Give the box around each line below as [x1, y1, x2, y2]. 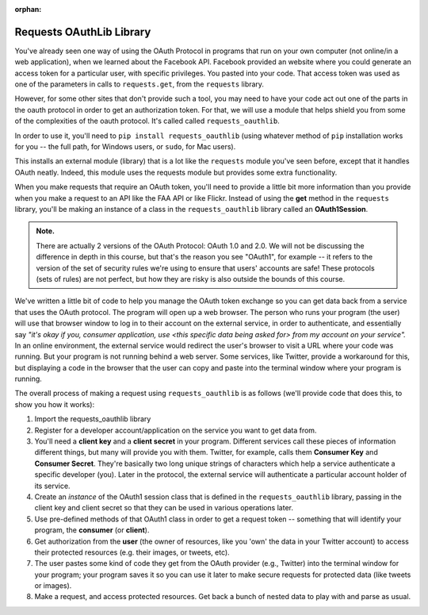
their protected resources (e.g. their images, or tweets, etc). [34, 548, 230, 557]
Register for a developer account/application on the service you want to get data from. [34, 425, 317, 435]
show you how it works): [14, 399, 95, 409]
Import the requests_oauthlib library [34, 414, 151, 424]
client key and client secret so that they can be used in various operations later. [34, 503, 293, 513]
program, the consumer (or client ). [34, 525, 150, 535]
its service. [34, 481, 71, 490]
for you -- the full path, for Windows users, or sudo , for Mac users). [14, 142, 236, 152]
